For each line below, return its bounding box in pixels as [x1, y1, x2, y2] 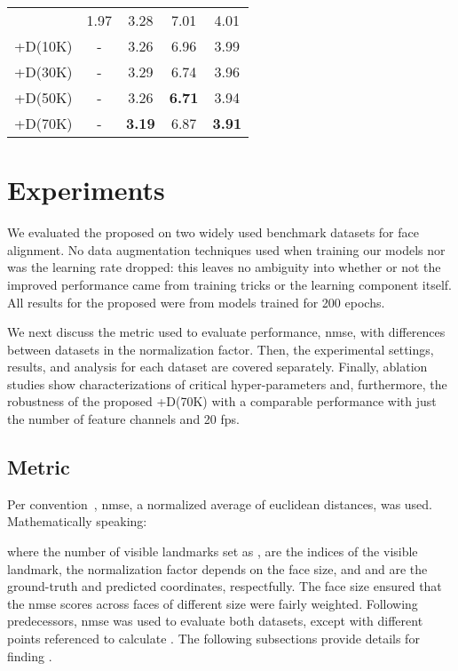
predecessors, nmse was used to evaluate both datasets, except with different [7, 611, 423, 630]
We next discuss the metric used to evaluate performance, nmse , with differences [7, 323, 446, 341]
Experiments [7, 172, 165, 208]
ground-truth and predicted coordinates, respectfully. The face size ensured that [7, 577, 442, 595]
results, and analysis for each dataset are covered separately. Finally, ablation [7, 357, 428, 376]
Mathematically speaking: [7, 512, 147, 531]
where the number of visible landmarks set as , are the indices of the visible [7, 542, 418, 561]
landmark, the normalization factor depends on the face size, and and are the [7, 559, 428, 578]
